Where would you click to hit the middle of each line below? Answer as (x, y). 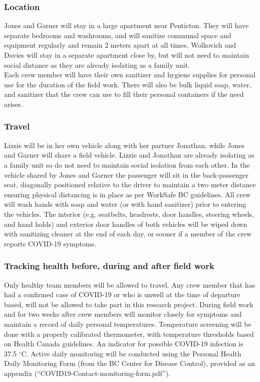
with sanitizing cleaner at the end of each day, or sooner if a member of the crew (128, 234)
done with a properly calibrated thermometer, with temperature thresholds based (129, 334)
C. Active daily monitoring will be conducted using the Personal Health (131, 353)
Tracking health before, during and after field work (109, 266)
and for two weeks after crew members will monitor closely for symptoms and (123, 314)
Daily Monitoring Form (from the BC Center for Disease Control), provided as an (130, 363)
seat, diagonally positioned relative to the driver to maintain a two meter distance (130, 184)
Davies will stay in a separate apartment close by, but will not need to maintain (127, 55)
